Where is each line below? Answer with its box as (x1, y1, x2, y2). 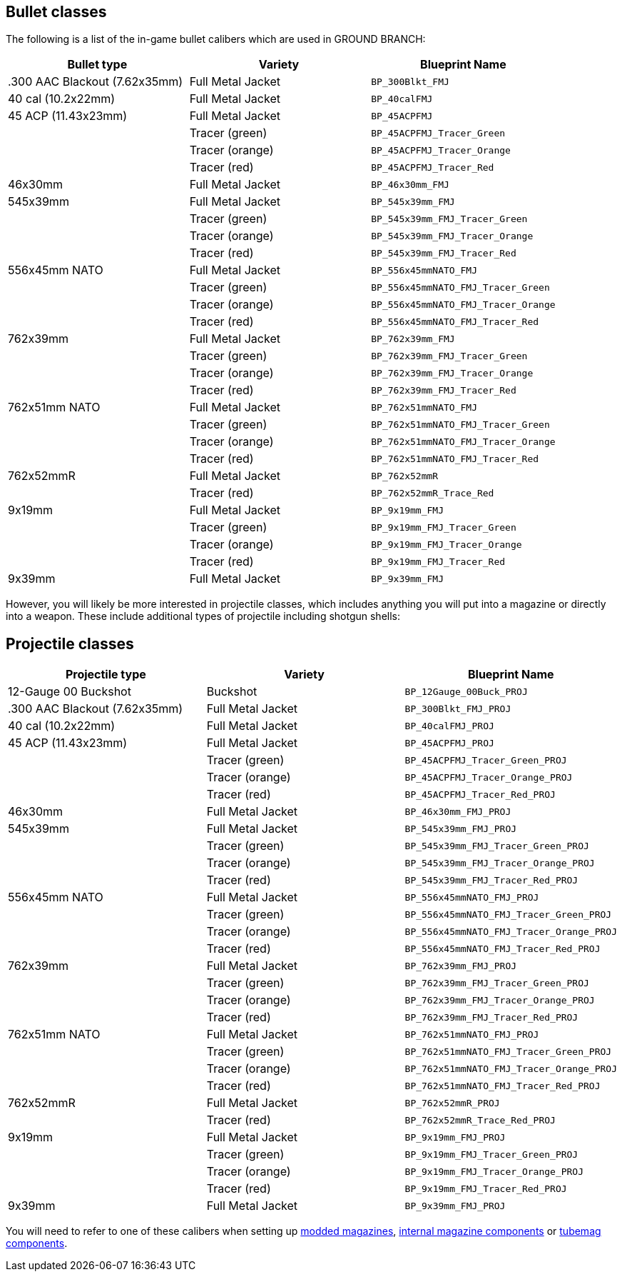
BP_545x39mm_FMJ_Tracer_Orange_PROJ (404, 857, 595, 868)
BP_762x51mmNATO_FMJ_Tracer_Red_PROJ (404, 1080, 601, 1091)
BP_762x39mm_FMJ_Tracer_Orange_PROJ (404, 994, 595, 1006)
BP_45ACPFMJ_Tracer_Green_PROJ (404, 754, 567, 766)
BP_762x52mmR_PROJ (404, 1097, 500, 1108)
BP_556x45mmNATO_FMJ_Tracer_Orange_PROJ (404, 926, 617, 937)
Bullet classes (6, 3, 107, 21)
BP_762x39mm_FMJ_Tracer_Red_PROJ (404, 1011, 578, 1023)
